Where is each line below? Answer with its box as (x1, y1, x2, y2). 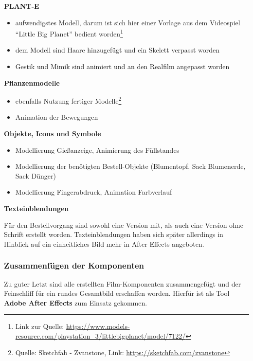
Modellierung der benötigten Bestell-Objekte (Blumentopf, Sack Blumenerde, (15, 161, 246, 171)
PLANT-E (4, 1, 39, 11)
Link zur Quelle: (15, 321, 64, 331)
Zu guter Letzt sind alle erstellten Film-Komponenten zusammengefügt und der (4, 278, 241, 289)
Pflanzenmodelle (4, 77, 60, 88)
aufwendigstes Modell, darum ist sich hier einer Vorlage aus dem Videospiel (15, 17, 240, 27)
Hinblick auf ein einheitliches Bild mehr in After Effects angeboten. (4, 238, 204, 249)
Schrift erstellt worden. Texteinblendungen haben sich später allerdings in (4, 229, 223, 239)
